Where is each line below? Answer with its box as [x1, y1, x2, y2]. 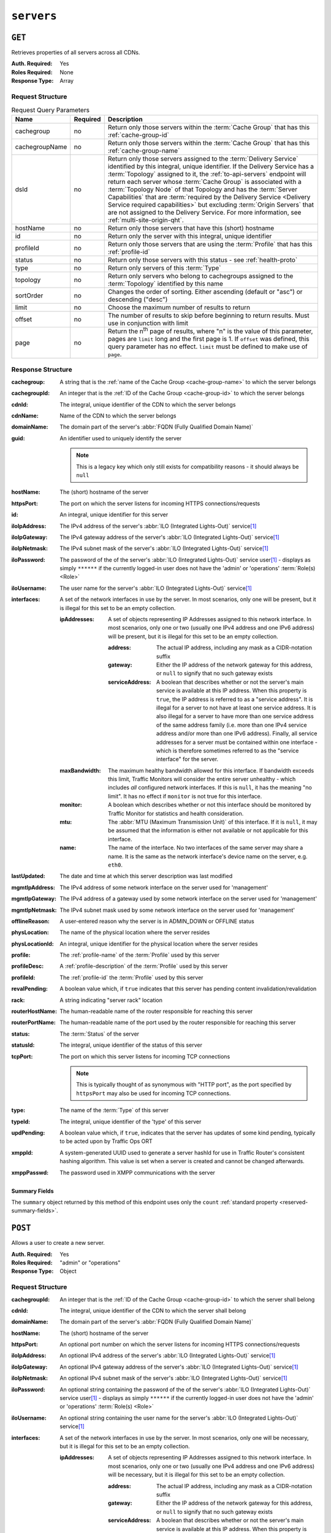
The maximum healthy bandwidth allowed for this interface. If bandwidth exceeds [108, 766, 314, 774]
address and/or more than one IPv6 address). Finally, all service [156, 730, 318, 737]
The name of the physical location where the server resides [59, 929, 210, 936]
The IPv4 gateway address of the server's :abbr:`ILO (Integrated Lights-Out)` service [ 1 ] [59, 533, 280, 541]
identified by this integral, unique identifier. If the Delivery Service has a [107, 162, 314, 170]
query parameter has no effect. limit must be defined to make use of [107, 342, 308, 351]
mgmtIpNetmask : [11, 906, 58, 914]
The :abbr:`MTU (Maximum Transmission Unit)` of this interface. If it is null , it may [108, 819, 318, 826]
